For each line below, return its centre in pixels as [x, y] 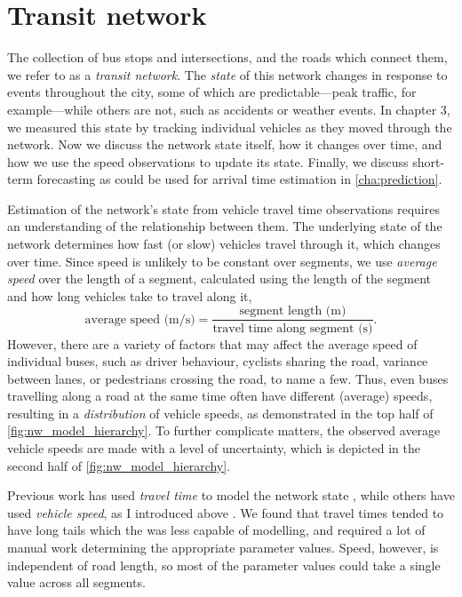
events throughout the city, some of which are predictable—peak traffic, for [212, 92]
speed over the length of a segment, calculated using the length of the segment [219, 279]
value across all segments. [76, 582]
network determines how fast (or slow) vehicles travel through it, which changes [224, 244]
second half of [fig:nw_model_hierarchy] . [119, 465]
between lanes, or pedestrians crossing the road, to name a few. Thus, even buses [228, 378]
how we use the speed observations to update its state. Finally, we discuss [208, 161]
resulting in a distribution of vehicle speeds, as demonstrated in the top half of [220, 413]
